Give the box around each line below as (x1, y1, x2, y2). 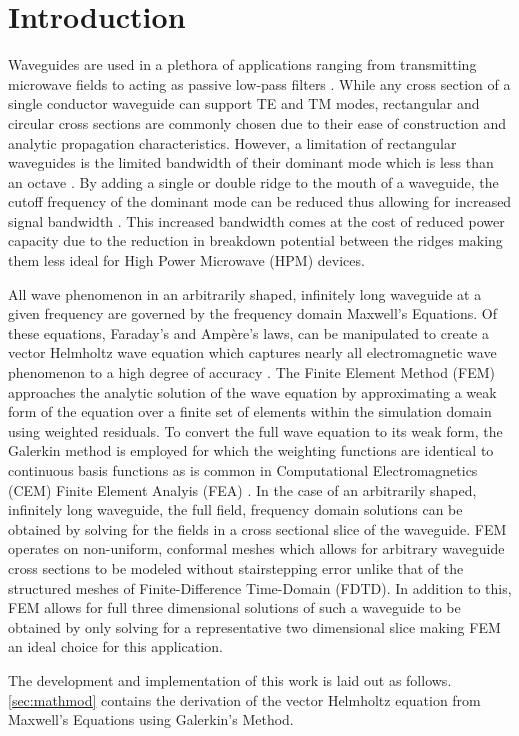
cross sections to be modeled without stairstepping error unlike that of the (8, 557, 464, 578)
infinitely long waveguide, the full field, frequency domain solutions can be (8, 499, 463, 520)
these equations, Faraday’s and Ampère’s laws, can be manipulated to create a (8, 322, 489, 343)
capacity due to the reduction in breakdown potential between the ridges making (8, 230, 503, 251)
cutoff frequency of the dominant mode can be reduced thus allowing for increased (8, 191, 512, 212)
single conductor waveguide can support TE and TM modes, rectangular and (8, 93, 480, 114)
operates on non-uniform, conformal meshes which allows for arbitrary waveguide (8, 538, 505, 559)
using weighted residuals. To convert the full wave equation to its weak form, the (8, 420, 503, 441)
